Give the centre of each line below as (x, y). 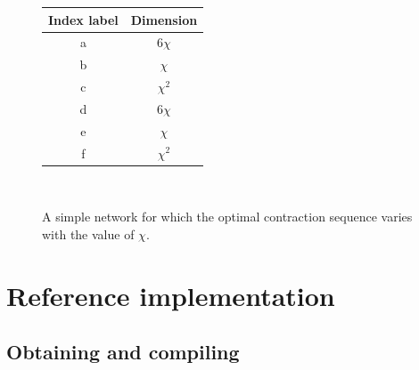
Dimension (164, 19)
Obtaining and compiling (123, 352)
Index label (83, 19)
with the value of (88, 233)
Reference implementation (171, 295)
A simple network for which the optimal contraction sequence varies (227, 217)
